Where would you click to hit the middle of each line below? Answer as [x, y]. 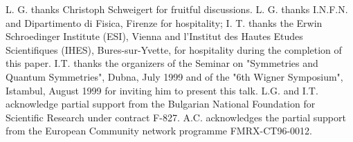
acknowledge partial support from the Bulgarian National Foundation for [161, 104]
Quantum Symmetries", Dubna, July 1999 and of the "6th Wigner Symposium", [174, 76]
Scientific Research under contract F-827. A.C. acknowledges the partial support [176, 117]
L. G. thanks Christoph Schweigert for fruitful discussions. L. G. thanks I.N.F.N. [177, 9]
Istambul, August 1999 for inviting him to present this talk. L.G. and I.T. [162, 90]
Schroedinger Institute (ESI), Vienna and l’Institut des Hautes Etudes [154, 36]
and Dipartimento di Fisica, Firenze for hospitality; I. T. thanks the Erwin [164, 22]
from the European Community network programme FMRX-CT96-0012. [159, 131]
